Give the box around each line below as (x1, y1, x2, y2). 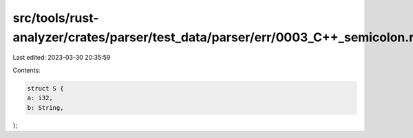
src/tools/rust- (12, 10, 99, 25)
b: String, (27, 104, 64, 111)
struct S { (27, 84, 64, 92)
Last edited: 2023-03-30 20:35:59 (12, 54, 111, 62)
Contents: (12, 66, 41, 74)
